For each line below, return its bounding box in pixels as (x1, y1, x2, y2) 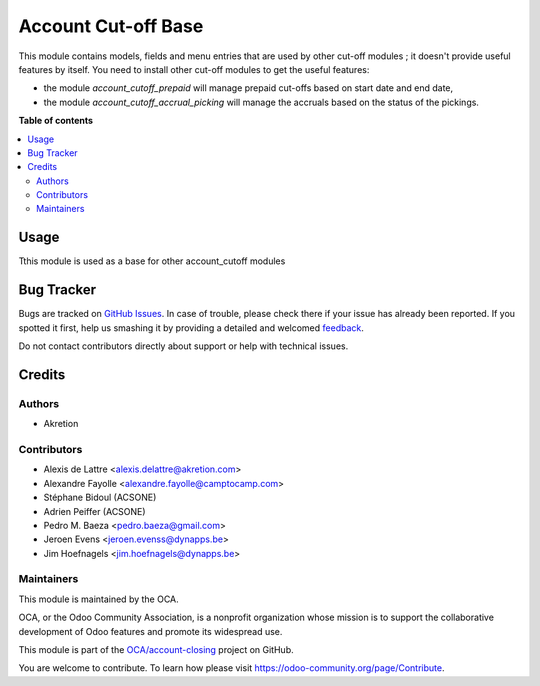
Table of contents (18, 115, 94, 127)
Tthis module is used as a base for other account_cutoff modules (18, 255, 286, 267)
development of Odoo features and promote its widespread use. (18, 625, 283, 637)
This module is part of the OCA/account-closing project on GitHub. (18, 644, 294, 655)
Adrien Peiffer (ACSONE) (43, 505, 146, 517)
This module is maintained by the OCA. (18, 593, 179, 605)
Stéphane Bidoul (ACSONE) (43, 491, 157, 504)
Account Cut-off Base (18, 15, 204, 37)
